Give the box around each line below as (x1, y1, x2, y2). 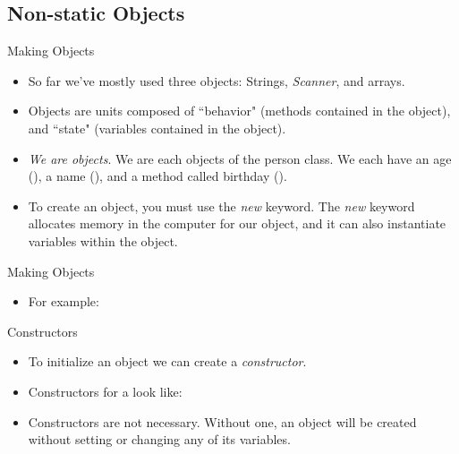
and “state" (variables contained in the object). (28, 118, 286, 137)
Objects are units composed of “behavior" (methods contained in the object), (28, 101, 451, 120)
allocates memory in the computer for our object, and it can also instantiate (28, 214, 446, 233)
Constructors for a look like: (28, 381, 183, 400)
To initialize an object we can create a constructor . (28, 352, 307, 371)
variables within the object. (28, 231, 178, 250)
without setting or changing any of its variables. (28, 430, 291, 449)
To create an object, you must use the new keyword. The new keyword (28, 196, 415, 215)
